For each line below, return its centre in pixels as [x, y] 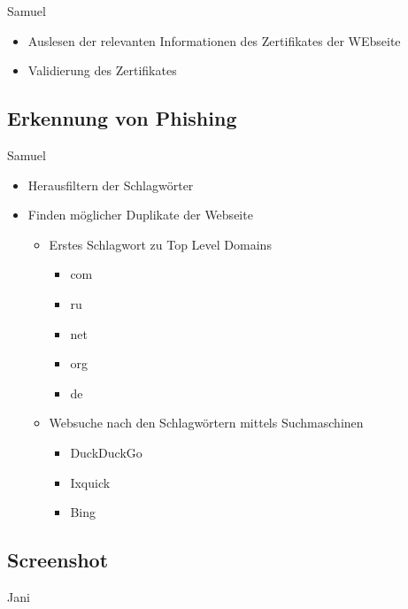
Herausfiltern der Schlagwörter [111, 185]
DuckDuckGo [106, 452]
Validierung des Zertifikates [102, 70]
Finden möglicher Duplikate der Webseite [140, 215]
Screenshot [58, 560]
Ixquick [90, 482]
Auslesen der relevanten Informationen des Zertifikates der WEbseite [214, 40]
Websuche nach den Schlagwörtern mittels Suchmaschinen [206, 423]
